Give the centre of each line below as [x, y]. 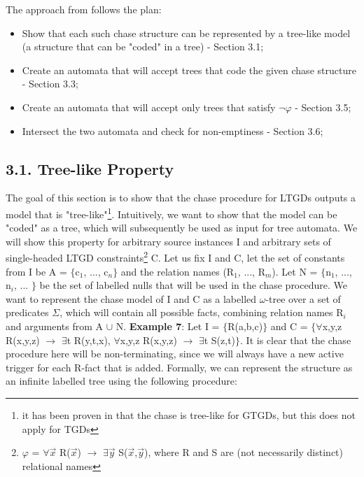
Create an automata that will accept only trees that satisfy [149, 107]
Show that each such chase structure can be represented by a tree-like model [186, 33]
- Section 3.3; [50, 84]
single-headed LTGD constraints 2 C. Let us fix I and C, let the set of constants [175, 257]
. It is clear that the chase [296, 340]
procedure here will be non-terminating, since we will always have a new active [175, 354]
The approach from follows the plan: [84, 9]
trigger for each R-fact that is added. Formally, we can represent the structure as [179, 367]
